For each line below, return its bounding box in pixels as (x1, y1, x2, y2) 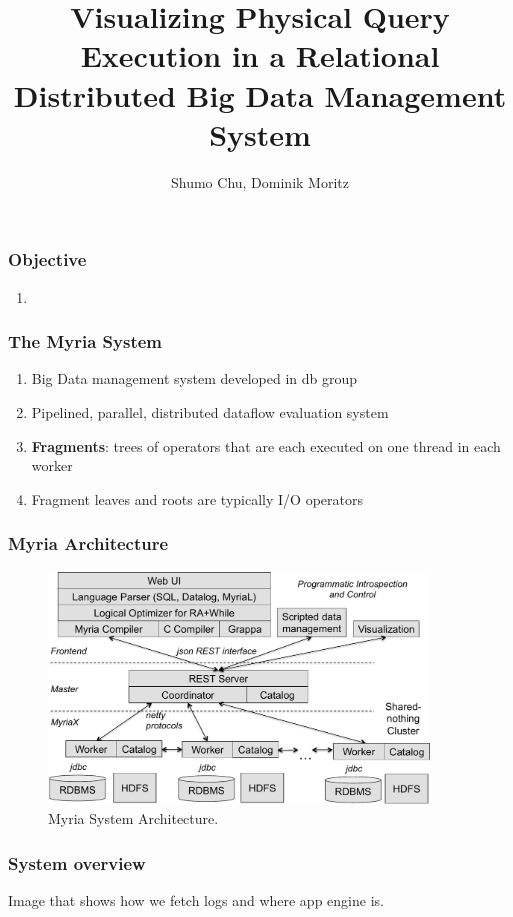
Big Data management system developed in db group (31, 368, 358, 389)
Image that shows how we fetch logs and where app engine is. (8, 889, 384, 910)
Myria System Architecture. (48, 808, 219, 829)
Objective (8, 247, 87, 272)
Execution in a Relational (80, 35, 440, 76)
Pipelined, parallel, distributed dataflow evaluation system (31, 401, 389, 422)
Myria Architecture (8, 531, 169, 556)
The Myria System (8, 329, 163, 354)
